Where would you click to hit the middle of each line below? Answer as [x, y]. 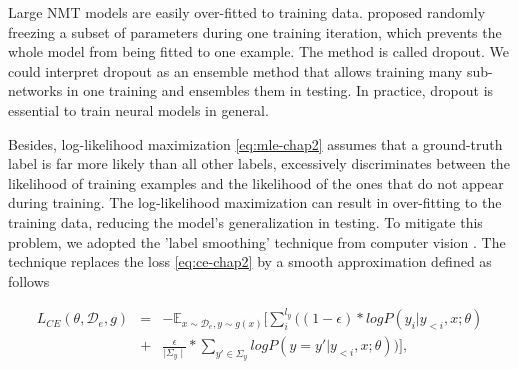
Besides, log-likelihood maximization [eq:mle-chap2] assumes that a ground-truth [255, 143]
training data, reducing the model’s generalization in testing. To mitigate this [245, 221]
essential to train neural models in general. [138, 109]
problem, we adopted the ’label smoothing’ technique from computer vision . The [257, 241]
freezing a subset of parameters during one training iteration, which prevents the [255, 31]
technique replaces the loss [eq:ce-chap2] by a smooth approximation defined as [250, 261]
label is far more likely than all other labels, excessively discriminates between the [259, 163]
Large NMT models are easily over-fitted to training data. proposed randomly [247, 12]
